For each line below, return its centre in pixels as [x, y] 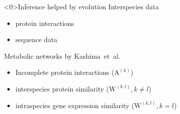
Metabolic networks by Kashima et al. [62, 56]
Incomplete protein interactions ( [65, 72]
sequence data [36, 39]
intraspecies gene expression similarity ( [75, 105]
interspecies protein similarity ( [62, 88]
